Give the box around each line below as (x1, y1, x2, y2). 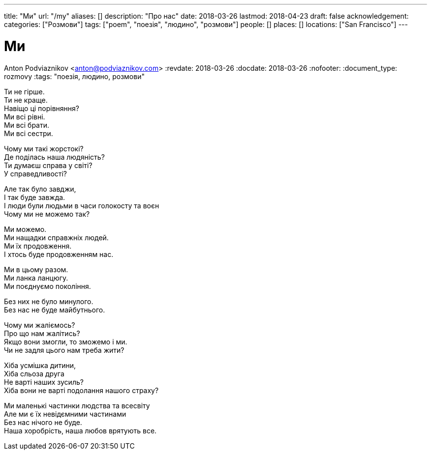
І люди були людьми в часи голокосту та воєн (4, 201, 159, 210)
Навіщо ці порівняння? (4, 104, 79, 113)
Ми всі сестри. (4, 129, 53, 138)
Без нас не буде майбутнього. (4, 305, 105, 314)
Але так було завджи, (4, 184, 76, 193)
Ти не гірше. (4, 87, 45, 96)
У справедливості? (4, 169, 67, 178)
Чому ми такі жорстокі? (4, 144, 84, 153)
